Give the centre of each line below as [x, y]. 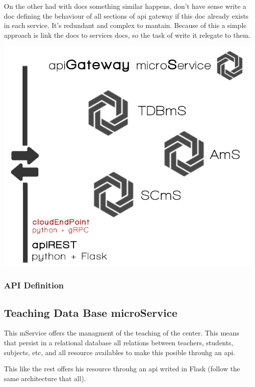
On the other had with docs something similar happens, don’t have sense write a [125, 6]
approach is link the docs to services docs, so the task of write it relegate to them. [127, 35]
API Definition [34, 285]
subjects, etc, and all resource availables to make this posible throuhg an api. [120, 352]
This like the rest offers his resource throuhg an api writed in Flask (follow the [122, 369]
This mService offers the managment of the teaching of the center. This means [122, 333]
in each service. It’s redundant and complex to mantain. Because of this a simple [125, 25]
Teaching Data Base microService [91, 312]
